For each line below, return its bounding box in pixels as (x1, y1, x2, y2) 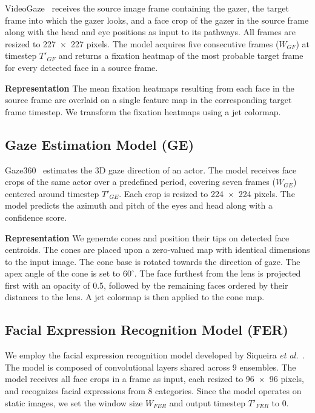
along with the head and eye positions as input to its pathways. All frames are (5, 25, 296, 38)
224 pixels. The (238, 187, 295, 200)
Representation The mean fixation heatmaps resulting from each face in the (5, 81, 294, 94)
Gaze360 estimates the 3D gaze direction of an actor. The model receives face (5, 163, 297, 176)
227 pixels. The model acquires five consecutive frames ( (71, 37, 279, 50)
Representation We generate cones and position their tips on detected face (5, 231, 290, 244)
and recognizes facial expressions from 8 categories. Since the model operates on (5, 384, 302, 397)
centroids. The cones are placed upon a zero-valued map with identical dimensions (5, 243, 310, 256)
